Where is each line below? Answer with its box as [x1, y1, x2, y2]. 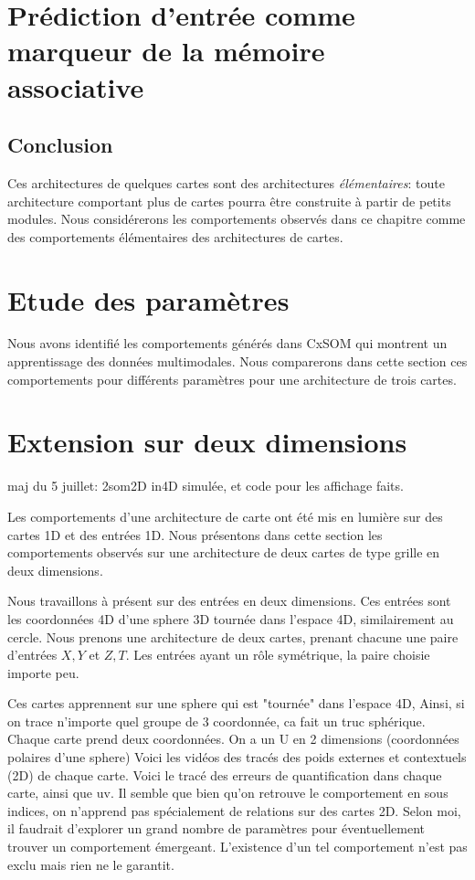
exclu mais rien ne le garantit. [7, 854, 174, 874]
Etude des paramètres [7, 281, 290, 318]
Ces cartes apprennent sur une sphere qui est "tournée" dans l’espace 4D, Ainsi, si [7, 694, 465, 713]
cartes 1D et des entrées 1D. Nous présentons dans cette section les [7, 525, 383, 544]
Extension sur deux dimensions [7, 423, 407, 461]
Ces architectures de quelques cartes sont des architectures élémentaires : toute [7, 173, 445, 192]
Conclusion [7, 131, 113, 159]
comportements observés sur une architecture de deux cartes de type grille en [7, 543, 440, 562]
